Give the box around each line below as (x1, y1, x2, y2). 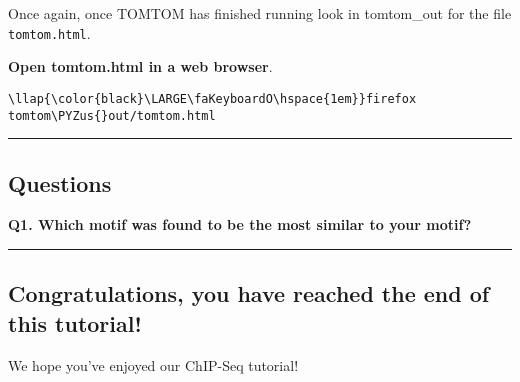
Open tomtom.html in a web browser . (8, 56, 273, 77)
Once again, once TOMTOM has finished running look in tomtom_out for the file (8, 3, 512, 23)
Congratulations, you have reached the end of (8, 278, 490, 309)
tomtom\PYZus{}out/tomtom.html (8, 108, 216, 123)
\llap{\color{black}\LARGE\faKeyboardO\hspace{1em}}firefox (8, 91, 417, 106)
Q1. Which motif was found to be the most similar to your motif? (8, 214, 472, 235)
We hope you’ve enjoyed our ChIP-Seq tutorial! (8, 354, 299, 375)
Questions (8, 167, 112, 198)
